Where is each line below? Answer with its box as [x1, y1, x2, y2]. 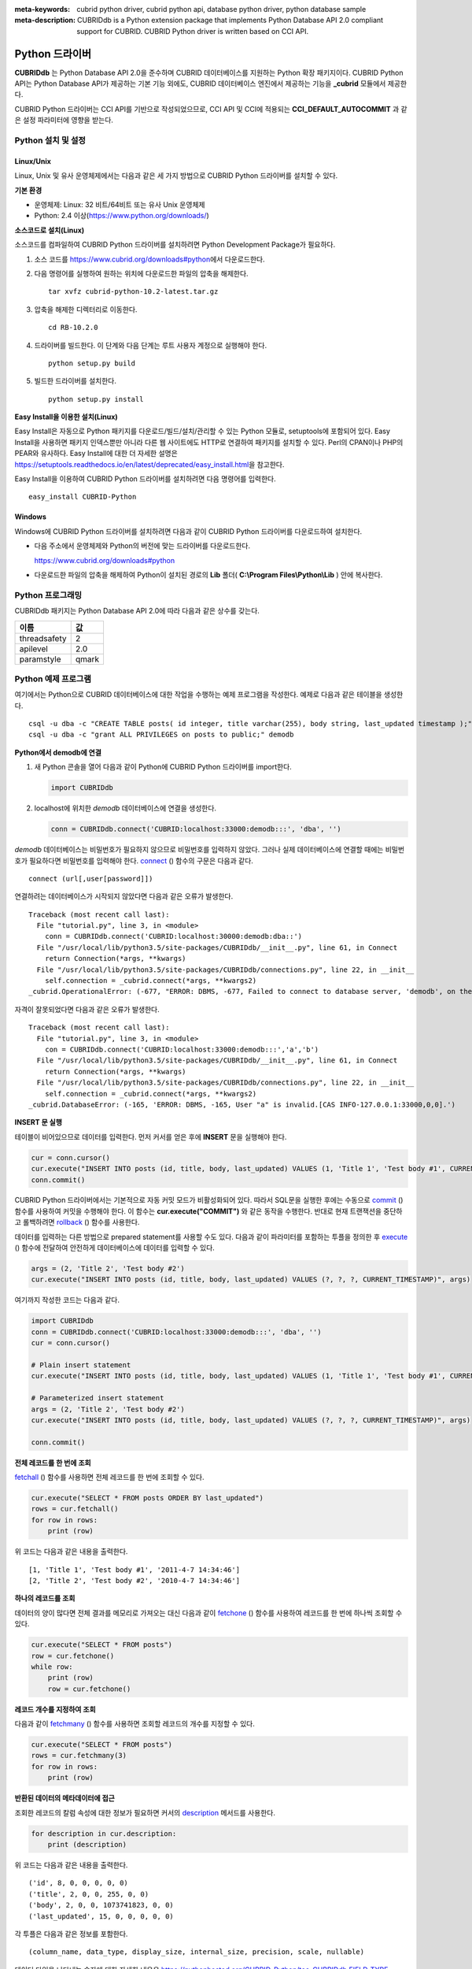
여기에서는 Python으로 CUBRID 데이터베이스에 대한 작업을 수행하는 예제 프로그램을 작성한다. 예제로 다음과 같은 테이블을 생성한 [14, 690, 404, 699]
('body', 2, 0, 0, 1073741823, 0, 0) [28, 1900, 175, 1910]
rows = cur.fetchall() [31, 1504, 119, 1514]
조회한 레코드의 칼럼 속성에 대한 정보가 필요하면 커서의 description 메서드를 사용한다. [14, 1808, 275, 1817]
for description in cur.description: [31, 1829, 177, 1838]
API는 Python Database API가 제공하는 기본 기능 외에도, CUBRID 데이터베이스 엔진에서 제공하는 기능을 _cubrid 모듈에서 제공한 [14, 79, 407, 88]
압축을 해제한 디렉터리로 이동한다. [34, 304, 138, 314]
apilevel [19, 643, 49, 654]
